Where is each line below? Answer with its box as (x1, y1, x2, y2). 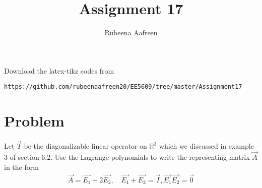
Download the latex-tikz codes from (4, 65, 114, 76)
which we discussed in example (159, 141, 254, 151)
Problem (4, 110, 64, 131)
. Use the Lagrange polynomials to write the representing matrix (50, 152, 250, 162)
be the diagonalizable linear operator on (24, 141, 147, 151)
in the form (4, 161, 39, 172)
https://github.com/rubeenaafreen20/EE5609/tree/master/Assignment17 (4, 83, 242, 91)
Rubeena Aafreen (104, 27, 158, 38)
